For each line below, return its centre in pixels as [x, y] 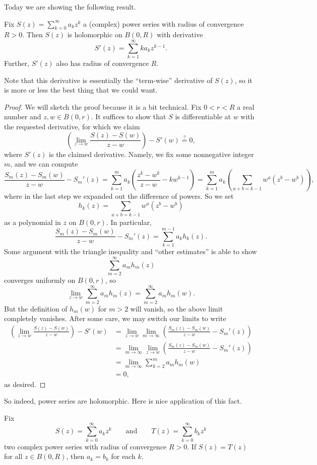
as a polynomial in [33, 222]
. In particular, [129, 222]
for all [13, 456]
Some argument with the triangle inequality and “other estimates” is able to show [131, 251]
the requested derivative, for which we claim [72, 127]
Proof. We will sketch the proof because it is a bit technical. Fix [103, 106]
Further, [17, 63]
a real [246, 106]
